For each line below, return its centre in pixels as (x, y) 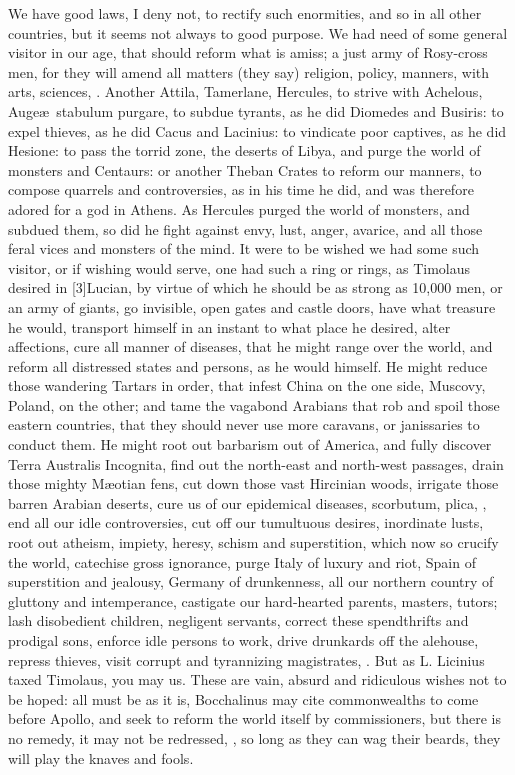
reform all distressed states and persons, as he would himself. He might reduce (248, 365)
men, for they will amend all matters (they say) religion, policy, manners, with (249, 71)
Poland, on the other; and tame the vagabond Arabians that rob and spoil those (254, 404)
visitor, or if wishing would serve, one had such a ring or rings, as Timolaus (239, 267)
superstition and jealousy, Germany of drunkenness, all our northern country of (251, 581)
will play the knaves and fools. (101, 757)
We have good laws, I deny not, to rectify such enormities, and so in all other (245, 13)
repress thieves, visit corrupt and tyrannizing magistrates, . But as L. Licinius (246, 659)
